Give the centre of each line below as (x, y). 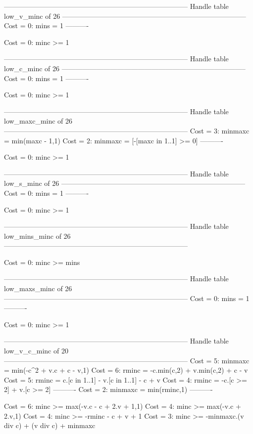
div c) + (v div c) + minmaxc (50, 425)
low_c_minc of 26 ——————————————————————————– (125, 68)
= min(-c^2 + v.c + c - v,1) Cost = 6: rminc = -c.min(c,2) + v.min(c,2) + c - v (126, 370)
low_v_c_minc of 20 (36, 351)
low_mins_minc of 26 (37, 236)
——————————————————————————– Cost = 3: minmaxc (127, 130)
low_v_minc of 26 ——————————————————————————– (125, 16)
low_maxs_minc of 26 (38, 288)
